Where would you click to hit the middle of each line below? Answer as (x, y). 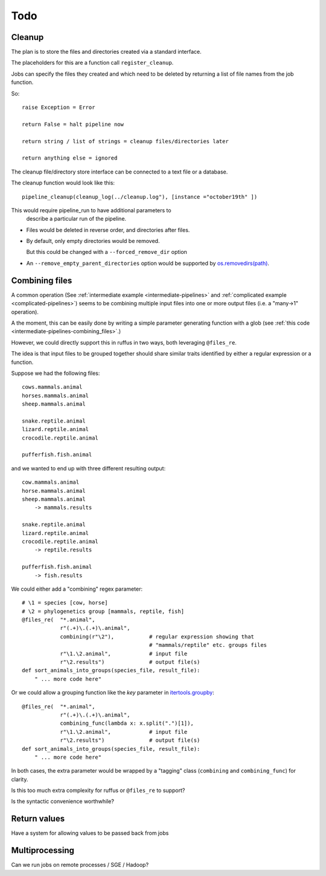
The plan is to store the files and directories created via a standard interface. (106, 52)
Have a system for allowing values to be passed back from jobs (90, 833)
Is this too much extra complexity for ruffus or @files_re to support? (98, 790)
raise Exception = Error (59, 108)
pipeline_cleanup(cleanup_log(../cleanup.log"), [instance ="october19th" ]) (140, 197)
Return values (38, 819)
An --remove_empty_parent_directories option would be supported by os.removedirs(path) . (148, 263)
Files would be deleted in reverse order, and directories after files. (108, 230)
